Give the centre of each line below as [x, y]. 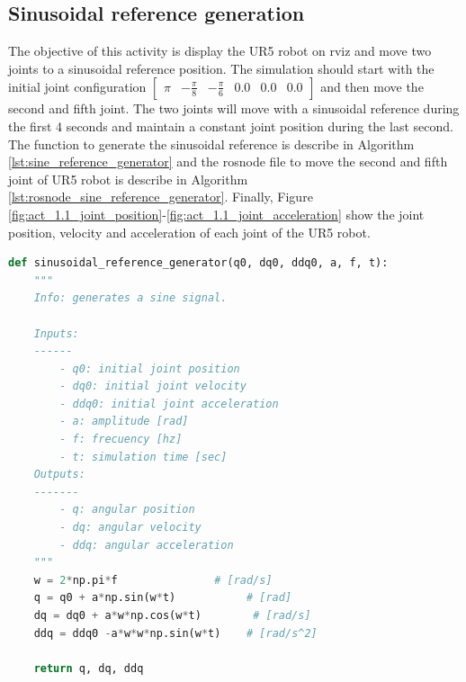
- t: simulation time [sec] [143, 457]
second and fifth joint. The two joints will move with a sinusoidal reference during [234, 108]
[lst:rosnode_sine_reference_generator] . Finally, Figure [161, 197]
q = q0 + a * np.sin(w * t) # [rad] [163, 598]
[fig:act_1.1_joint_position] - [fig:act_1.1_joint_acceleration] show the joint [216, 214]
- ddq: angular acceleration [147, 545]
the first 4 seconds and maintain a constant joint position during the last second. [231, 126]
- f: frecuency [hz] [121, 440]
